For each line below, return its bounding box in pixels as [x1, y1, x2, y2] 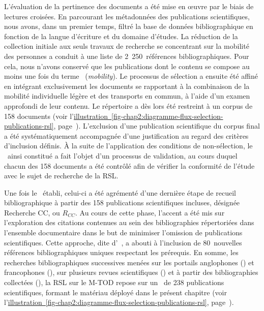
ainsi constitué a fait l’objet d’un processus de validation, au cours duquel [7, 150, 238, 161]
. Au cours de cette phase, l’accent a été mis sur [75, 207, 225, 217]
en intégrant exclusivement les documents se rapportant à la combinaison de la [4, 80, 250, 91]
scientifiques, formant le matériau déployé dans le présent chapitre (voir [4, 287, 227, 297]
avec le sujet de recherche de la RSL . [4, 170, 119, 181]
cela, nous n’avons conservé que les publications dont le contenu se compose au [4, 60, 250, 71]
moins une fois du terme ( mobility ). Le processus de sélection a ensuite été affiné [4, 71, 258, 81]
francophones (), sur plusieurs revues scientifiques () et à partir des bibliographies [4, 267, 258, 277]
